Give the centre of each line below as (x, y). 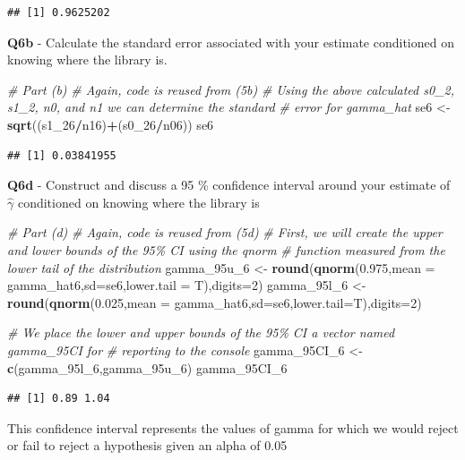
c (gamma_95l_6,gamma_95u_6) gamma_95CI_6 (147, 367)
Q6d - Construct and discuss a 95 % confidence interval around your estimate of (229, 185)
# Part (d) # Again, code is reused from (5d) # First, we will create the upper (225, 232)
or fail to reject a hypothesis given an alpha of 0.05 (147, 445)
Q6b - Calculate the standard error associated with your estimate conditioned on (231, 42)
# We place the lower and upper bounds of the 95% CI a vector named (201, 332)
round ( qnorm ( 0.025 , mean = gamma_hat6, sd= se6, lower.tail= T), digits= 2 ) (215, 302)
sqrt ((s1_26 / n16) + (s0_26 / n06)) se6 (111, 124)
